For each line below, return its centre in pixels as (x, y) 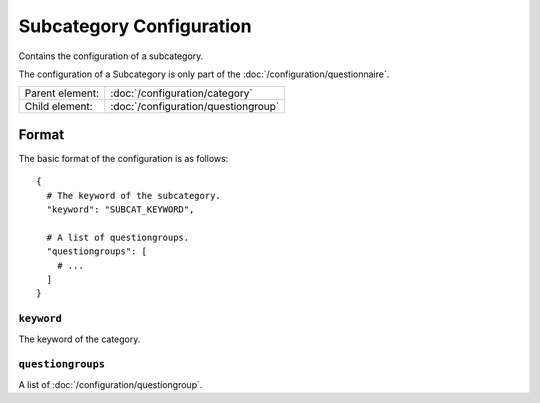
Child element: (59, 107)
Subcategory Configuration (135, 26)
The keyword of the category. (79, 339)
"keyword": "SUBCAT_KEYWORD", (120, 209)
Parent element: (62, 93)
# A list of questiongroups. (118, 237)
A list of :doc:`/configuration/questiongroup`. (110, 384)
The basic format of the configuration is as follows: (123, 158)
